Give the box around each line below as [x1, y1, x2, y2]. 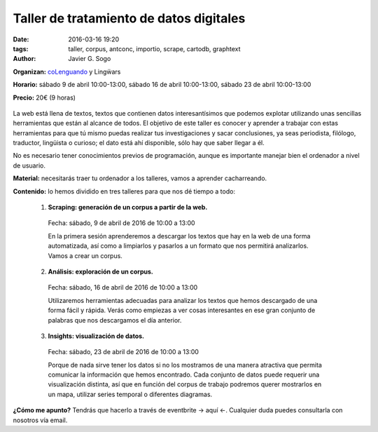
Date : [13, 35, 29, 43]
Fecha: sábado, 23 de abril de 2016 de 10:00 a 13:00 [48, 348, 199, 356]
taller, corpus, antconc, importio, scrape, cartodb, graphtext [68, 44, 241, 53]
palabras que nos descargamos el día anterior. [48, 316, 182, 324]
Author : [13, 55, 36, 63]
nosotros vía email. [13, 416, 68, 424]
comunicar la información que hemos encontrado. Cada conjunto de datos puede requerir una [48, 370, 320, 379]
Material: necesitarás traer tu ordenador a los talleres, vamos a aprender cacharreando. [13, 174, 267, 182]
